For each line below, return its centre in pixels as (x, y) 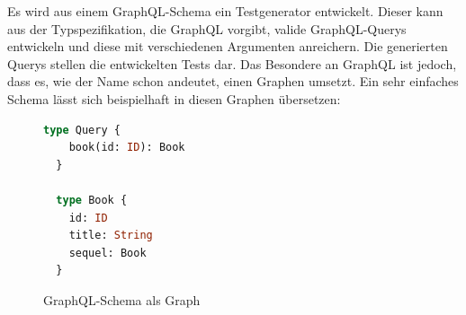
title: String (111, 236)
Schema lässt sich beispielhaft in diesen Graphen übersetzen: (174, 98)
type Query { (82, 130)
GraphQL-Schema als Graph (122, 299)
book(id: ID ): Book (127, 148)
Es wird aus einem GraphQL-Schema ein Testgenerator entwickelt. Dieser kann (225, 11)
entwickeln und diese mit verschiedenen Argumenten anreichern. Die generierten (228, 46)
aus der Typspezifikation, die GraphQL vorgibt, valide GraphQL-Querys (207, 28)
